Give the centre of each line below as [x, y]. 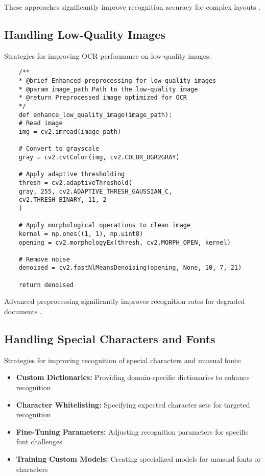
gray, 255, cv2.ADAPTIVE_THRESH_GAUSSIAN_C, [95, 191]
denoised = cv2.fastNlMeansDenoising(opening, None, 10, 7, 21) [130, 268]
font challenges [39, 442]
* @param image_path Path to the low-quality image [108, 89]
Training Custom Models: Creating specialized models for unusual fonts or [138, 459]
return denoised [46, 285]
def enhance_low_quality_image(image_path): [95, 115]
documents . [23, 311]
